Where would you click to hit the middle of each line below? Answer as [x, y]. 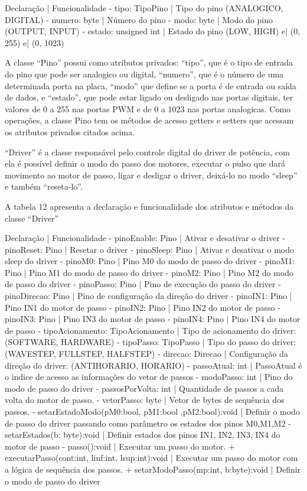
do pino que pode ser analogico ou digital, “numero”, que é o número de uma [144, 74]
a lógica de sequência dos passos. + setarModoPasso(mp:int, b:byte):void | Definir [153, 469]
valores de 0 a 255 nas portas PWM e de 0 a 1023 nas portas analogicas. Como [148, 108]
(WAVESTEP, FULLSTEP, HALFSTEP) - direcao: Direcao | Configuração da [146, 354]
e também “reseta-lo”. [44, 186]
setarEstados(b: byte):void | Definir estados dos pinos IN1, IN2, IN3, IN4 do [143, 435]
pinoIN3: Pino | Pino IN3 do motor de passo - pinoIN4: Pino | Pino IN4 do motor [153, 319]
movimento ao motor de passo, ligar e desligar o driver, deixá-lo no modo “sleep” [151, 175]
